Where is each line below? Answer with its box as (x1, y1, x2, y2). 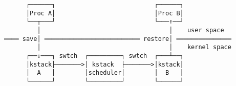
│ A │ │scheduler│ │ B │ (26, 69, 184, 77)
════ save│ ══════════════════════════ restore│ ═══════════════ (4, 35, 231, 42)
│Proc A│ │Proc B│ (26, 9, 184, 17)
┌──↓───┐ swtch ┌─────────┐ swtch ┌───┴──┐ (26, 52, 184, 59)
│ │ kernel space (37, 44, 231, 51)
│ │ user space (37, 26, 224, 34)
